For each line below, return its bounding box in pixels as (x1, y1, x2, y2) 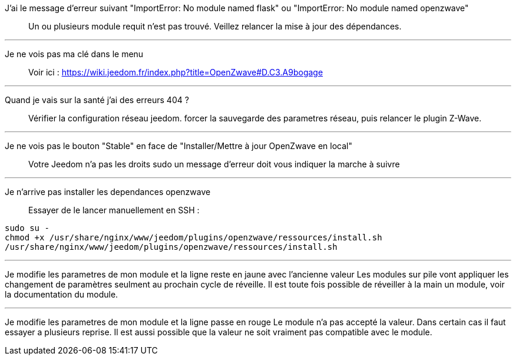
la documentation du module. (5, 289, 118, 299)
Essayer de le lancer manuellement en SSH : (28, 205, 200, 215)
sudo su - (5, 223, 49, 233)
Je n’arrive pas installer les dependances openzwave (5, 187, 211, 197)
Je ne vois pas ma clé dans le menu (5, 49, 144, 59)
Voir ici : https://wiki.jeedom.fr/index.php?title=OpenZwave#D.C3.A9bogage (28, 67, 323, 77)
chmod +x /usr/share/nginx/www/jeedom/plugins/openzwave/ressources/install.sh (5, 233, 382, 242)
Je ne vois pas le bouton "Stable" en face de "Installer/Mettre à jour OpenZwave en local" (5, 141, 353, 151)
